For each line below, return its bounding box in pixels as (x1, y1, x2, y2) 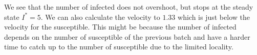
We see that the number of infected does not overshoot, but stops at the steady (4, 2, 253, 12)
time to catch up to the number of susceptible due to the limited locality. (4, 41, 233, 52)
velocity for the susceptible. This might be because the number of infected (4, 21, 237, 32)
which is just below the (178, 11, 250, 22)
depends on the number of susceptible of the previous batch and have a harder (4, 31, 250, 42)
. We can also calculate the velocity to (40, 11, 160, 22)
